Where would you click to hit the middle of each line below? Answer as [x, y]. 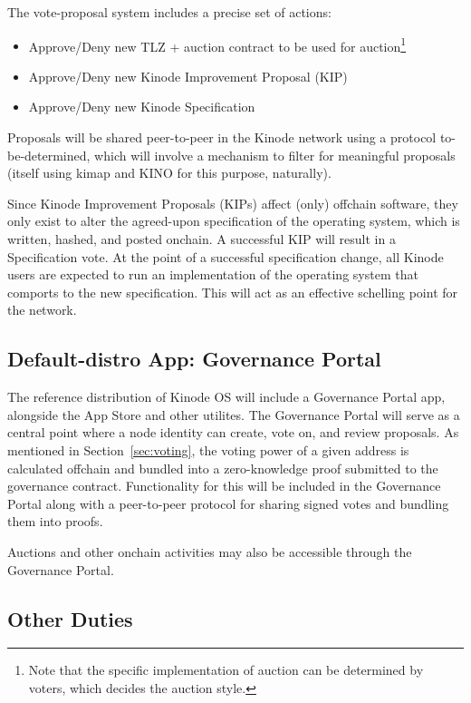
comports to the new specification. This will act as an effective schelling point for [233, 292]
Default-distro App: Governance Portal [194, 359]
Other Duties [70, 618]
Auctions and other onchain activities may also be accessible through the [210, 551]
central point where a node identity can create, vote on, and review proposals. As [233, 432]
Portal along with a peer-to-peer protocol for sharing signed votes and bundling [228, 503]
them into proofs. [55, 521]
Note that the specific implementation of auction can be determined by [226, 670]
